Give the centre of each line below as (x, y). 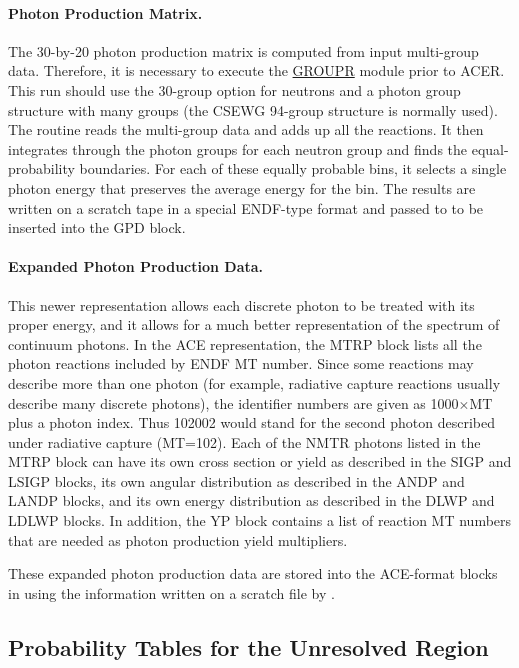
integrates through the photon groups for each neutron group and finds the (238, 148)
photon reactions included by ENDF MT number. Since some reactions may (241, 363)
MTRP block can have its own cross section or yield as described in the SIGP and (260, 461)
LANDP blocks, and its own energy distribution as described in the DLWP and (251, 500)
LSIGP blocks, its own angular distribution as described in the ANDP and (236, 480)
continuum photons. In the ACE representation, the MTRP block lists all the (245, 343)
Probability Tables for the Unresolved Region (248, 646)
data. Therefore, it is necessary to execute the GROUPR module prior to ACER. (256, 70)
